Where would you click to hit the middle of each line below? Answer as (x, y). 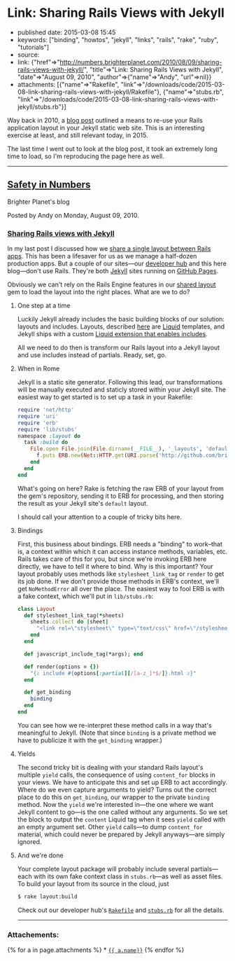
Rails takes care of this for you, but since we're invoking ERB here (112, 559)
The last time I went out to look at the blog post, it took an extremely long (113, 148)
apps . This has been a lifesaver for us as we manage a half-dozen (102, 256)
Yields (26, 754)
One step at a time (44, 305)
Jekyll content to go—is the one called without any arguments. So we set (122, 812)
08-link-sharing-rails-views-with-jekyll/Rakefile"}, (90, 92)
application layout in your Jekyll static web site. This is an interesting (106, 127)
